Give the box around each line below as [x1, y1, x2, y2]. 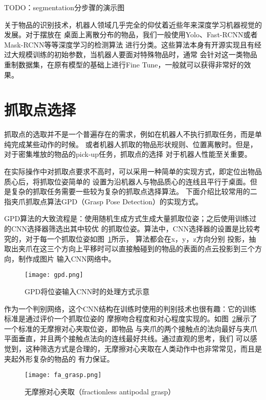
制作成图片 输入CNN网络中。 [18, 253, 116, 264]
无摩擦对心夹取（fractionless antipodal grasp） [25, 386, 175, 396]
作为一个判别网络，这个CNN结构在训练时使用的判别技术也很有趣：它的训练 [4, 303, 257, 314]
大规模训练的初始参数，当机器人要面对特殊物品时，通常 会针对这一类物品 [11, 49, 257, 60]
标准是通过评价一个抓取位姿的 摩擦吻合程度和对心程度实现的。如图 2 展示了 [4, 313, 257, 324]
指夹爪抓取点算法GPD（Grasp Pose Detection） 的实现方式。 [4, 196, 203, 206]
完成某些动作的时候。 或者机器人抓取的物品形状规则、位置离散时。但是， [11, 138, 257, 149]
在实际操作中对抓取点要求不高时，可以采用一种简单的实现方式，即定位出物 [4, 166, 255, 177]
